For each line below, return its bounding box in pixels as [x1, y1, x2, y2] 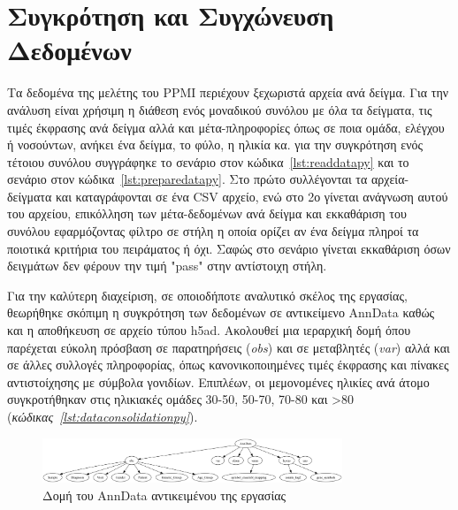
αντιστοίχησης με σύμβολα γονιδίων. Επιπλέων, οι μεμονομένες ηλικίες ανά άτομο [7, 372, 430, 391]
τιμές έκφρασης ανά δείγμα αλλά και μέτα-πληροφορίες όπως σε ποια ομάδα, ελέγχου [7, 118, 445, 136]
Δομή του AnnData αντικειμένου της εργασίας [42, 485, 286, 504]
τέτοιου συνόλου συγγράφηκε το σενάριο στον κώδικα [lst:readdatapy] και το [7, 152, 409, 171]
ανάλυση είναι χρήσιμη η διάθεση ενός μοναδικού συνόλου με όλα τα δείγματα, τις [7, 100, 432, 118]
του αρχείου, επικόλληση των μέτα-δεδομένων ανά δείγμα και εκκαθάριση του [7, 204, 407, 223]
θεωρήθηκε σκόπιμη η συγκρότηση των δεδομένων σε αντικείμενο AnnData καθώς [7, 303, 435, 322]
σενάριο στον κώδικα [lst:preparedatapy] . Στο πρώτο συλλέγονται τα [7, 170, 368, 188]
